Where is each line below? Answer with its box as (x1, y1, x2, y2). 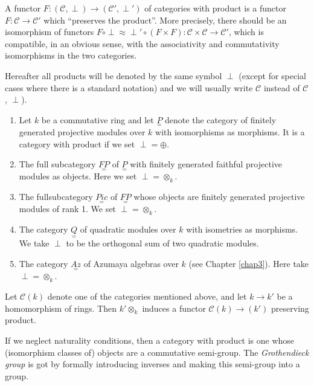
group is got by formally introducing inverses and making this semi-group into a (5, 358, 300, 370)
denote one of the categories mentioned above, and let (47, 290, 247, 303)
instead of (263, 81, 300, 94)
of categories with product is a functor (144, 2, 287, 14)
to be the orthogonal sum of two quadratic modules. (66, 237, 259, 249)
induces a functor (142, 301, 206, 314)
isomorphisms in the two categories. (5, 49, 137, 62)
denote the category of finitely (165, 113, 277, 126)
